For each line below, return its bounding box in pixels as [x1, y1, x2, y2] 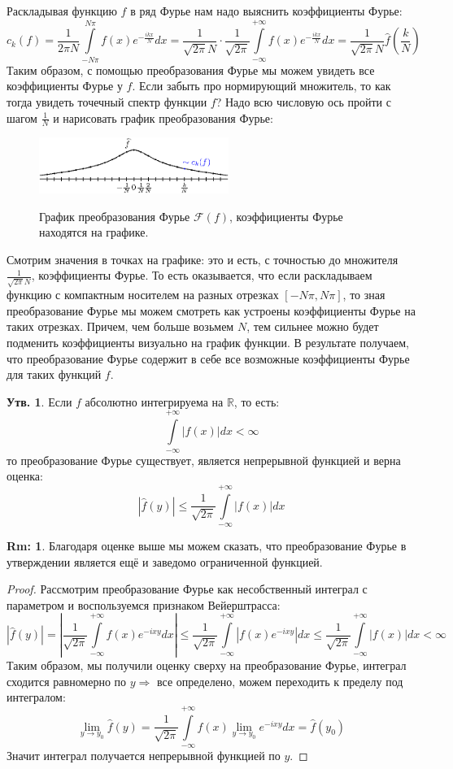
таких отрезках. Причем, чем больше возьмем [7, 318, 234, 335]
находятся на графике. [39, 224, 149, 241]
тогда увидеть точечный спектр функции [7, 93, 207, 110]
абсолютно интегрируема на [85, 393, 224, 410]
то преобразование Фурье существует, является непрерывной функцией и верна [7, 451, 401, 468]
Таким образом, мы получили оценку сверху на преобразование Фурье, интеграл [7, 657, 407, 674]
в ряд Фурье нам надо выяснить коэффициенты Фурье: [130, 2, 403, 19]
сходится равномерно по [7, 672, 127, 689]
